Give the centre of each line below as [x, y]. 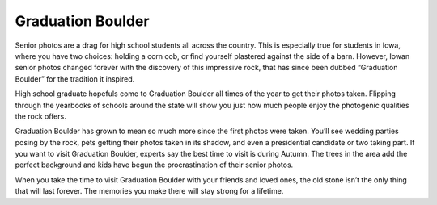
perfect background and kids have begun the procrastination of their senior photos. [154, 165]
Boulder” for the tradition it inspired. [75, 79]
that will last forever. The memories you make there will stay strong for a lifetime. [149, 191]
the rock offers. [40, 116]
